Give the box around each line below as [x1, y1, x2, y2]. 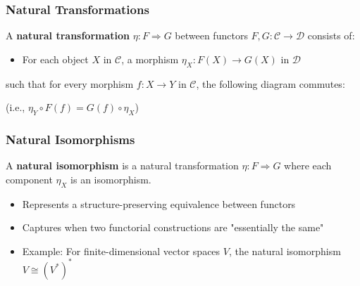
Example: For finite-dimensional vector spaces [22, 243, 221, 258]
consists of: [307, 28, 355, 43]
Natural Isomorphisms [6, 130, 135, 148]
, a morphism [121, 51, 179, 66]
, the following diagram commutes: [196, 76, 345, 91]
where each [284, 158, 332, 173]
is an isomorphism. [70, 171, 151, 186]
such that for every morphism [6, 76, 134, 91]
